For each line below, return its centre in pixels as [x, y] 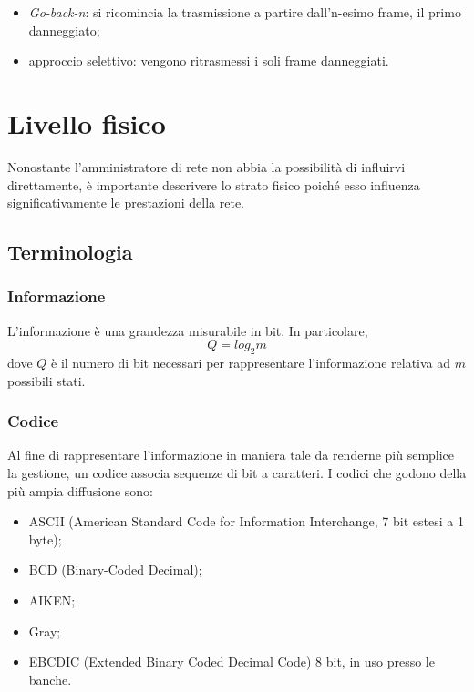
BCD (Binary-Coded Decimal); [115, 570]
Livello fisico [87, 122]
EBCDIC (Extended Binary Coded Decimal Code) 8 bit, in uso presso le [232, 661]
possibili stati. [46, 380]
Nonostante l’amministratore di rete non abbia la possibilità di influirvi [206, 166]
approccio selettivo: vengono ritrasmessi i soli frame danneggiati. [209, 61]
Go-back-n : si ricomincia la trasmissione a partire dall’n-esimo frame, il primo [245, 12]
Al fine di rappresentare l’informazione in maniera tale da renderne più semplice [231, 455]
